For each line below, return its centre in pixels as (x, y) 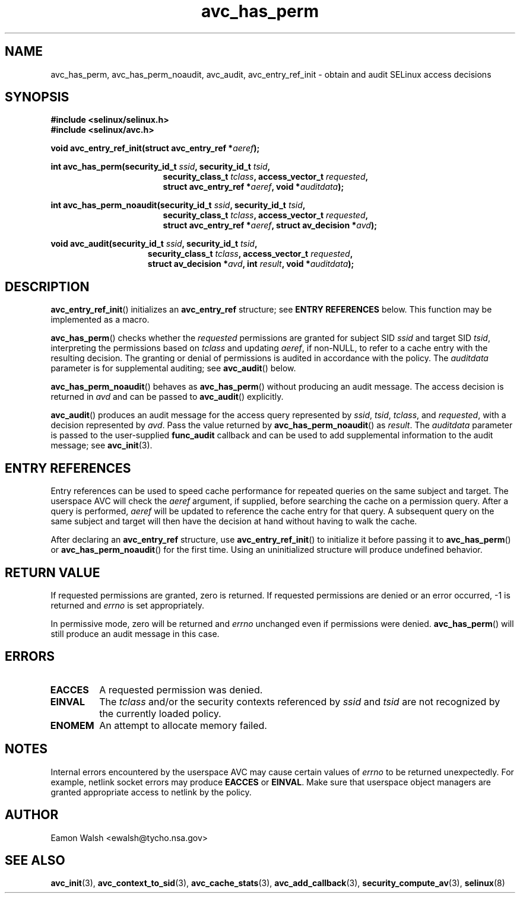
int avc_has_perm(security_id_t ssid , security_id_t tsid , (161, 167)
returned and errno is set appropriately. (128, 605)
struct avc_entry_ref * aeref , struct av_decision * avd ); (270, 225)
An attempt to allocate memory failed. (183, 725)
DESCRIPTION (47, 286)
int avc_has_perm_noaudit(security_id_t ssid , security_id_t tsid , (178, 205)
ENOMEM (72, 725)
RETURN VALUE (53, 572)
